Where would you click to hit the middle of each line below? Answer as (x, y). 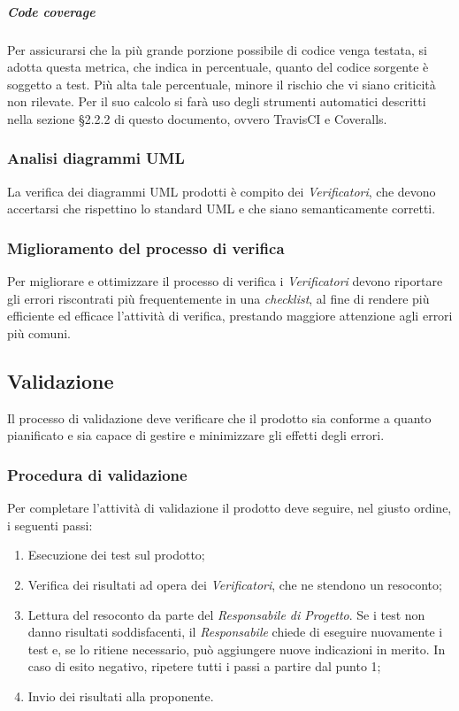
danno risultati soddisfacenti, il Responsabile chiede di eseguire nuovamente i (235, 632)
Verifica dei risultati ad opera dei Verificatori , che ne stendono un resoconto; (235, 584)
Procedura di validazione (97, 474)
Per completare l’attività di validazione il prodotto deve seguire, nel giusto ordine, (229, 508)
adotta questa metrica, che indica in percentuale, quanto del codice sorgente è (218, 67)
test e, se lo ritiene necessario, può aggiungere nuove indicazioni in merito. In (237, 649)
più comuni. (39, 332)
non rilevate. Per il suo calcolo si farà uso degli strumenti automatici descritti (217, 101)
